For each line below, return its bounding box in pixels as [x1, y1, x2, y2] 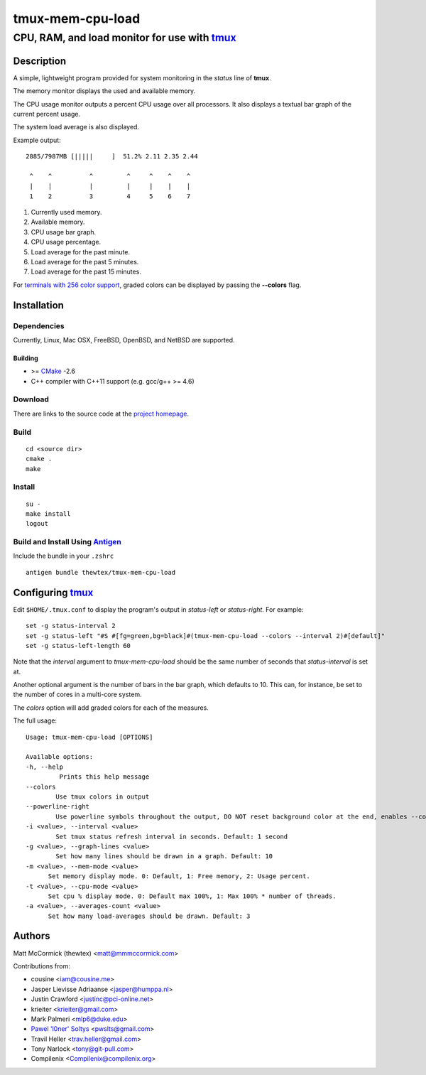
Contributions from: [13, 961, 70, 970]
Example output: [13, 136, 61, 144]
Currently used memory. [31, 208, 102, 217]
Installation [13, 299, 64, 311]
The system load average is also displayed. [13, 123, 140, 131]
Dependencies [13, 320, 65, 330]
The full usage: [13, 716, 57, 725]
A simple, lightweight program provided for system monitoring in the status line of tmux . [13, 73, 271, 82]
